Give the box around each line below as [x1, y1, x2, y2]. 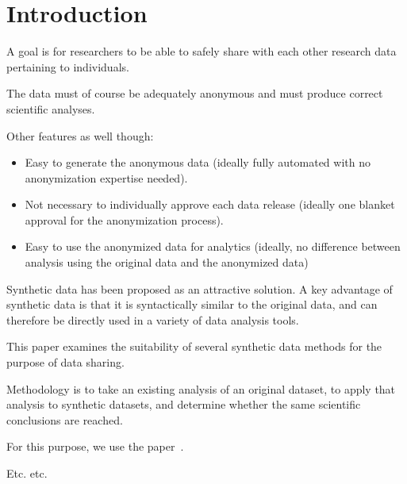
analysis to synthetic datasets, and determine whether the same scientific [6, 396, 361, 413]
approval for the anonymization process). [25, 211, 224, 228]
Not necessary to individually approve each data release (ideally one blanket [25, 196, 395, 213]
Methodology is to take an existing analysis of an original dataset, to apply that [6, 380, 396, 397]
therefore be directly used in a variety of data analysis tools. [6, 311, 299, 328]
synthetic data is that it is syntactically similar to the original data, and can [6, 296, 378, 313]
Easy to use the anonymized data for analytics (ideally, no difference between [25, 238, 401, 255]
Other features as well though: [6, 127, 154, 144]
